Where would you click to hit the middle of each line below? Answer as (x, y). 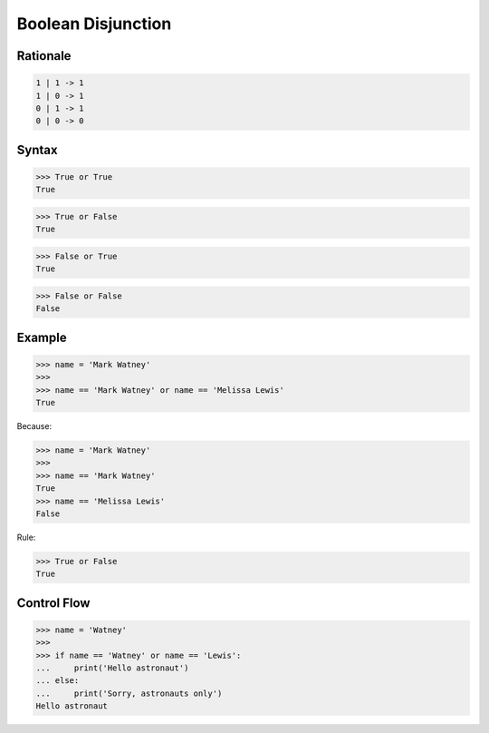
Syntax (37, 150)
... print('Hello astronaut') (112, 668)
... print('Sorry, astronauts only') (129, 693)
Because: (34, 425)
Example (42, 337)
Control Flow (53, 603)
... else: (58, 681)
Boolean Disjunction (94, 24)
